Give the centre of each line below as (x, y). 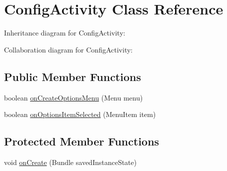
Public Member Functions (72, 76)
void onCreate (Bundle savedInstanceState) (70, 162)
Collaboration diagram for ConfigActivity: (68, 49)
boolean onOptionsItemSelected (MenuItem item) (80, 114)
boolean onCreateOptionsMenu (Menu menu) (73, 97)
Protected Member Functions (82, 141)
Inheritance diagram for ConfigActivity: (65, 33)
